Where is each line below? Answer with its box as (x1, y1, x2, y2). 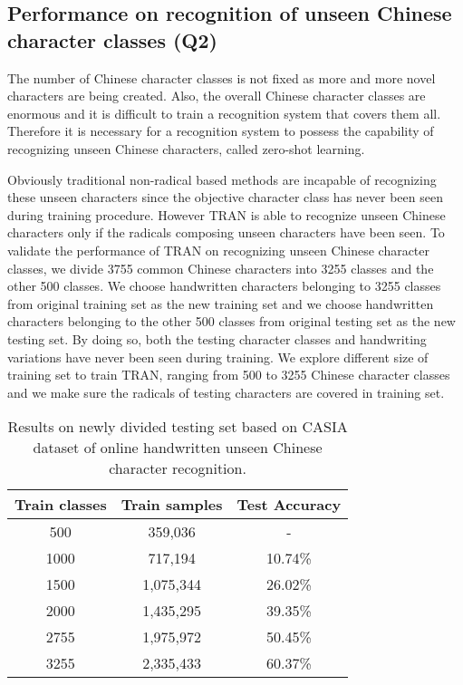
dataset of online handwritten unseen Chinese (33, 437, 323, 458)
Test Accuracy (236, 494, 342, 516)
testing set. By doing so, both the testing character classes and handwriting (7, 329, 427, 348)
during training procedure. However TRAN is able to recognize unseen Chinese (7, 205, 446, 224)
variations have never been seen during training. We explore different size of (7, 347, 429, 366)
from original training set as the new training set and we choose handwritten (7, 294, 434, 313)
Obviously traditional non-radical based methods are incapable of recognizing (7, 169, 437, 188)
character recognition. (109, 458, 246, 479)
